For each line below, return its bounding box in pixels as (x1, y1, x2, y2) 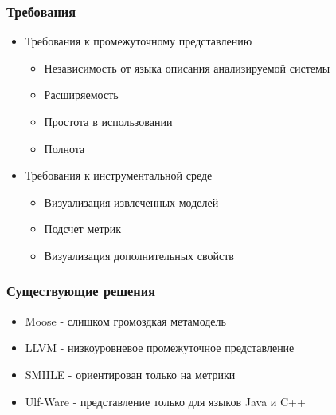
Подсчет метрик (44, 220, 122, 237)
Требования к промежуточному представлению (25, 33, 252, 49)
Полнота (44, 140, 85, 156)
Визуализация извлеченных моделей (44, 193, 219, 210)
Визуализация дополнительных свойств (44, 247, 234, 263)
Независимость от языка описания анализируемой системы (44, 59, 330, 76)
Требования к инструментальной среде (25, 167, 213, 184)
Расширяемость (44, 86, 119, 103)
